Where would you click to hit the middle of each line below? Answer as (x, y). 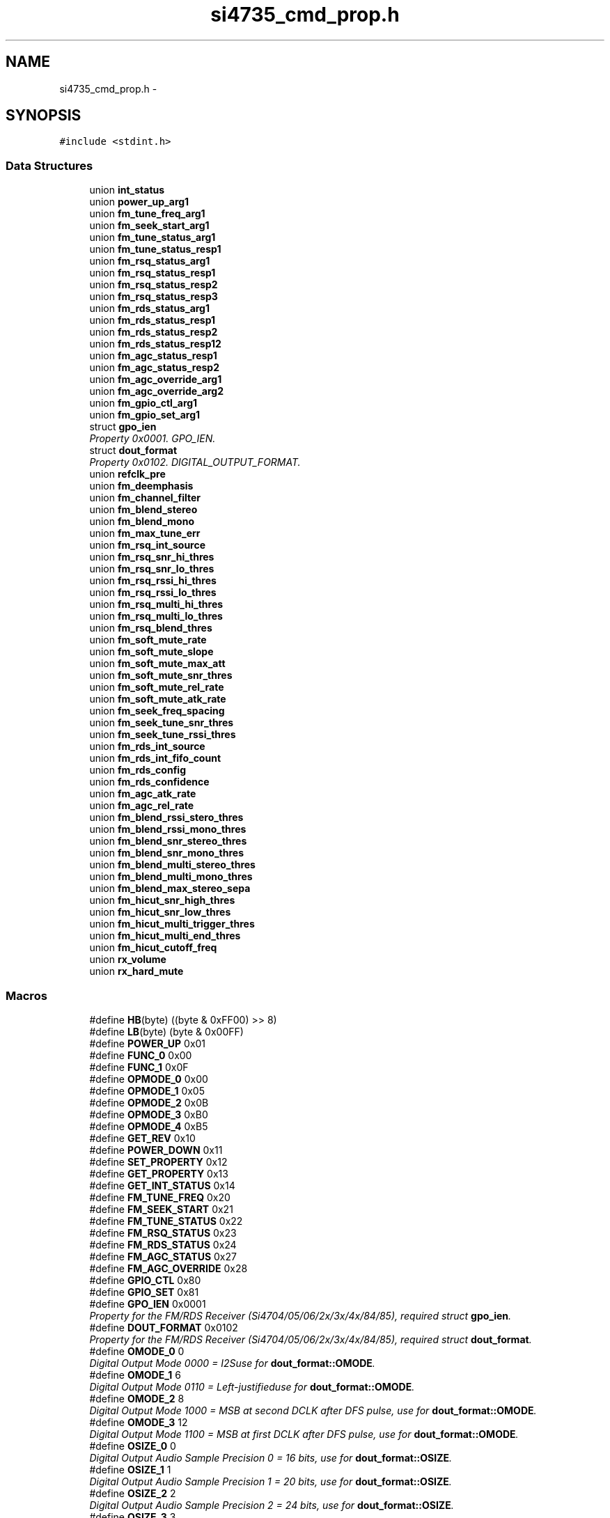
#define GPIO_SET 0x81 (144, 1292)
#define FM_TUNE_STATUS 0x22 (166, 1221)
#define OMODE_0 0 (137, 1351)
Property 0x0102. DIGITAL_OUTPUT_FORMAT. (195, 462)
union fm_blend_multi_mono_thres (171, 877)
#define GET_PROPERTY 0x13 (159, 1173)
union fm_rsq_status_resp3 (154, 297)
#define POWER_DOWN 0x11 (156, 1150)
